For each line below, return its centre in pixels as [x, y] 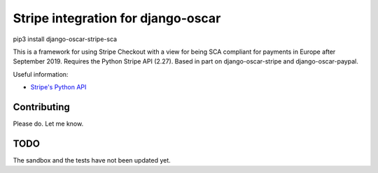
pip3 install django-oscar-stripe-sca [65, 39]
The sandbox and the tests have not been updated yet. [92, 160]
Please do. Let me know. [48, 124]
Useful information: [41, 74]
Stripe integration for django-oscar [117, 18]
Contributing [41, 107]
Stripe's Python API [58, 87]
